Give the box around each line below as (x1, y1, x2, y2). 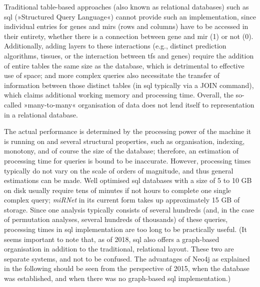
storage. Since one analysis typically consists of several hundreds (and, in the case (4, 204, 254, 214)
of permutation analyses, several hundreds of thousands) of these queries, (4, 214, 228, 224)
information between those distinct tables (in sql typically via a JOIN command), (4, 79, 254, 90)
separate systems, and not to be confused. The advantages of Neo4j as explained (4, 253, 250, 263)
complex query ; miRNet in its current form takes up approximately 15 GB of (4, 194, 240, 205)
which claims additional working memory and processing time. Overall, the (4, 89, 233, 100)
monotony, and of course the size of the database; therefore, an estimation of (4, 145, 239, 156)
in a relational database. (4, 109, 78, 119)
